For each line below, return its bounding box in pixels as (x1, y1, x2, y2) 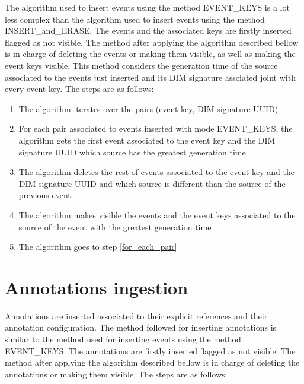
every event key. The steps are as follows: (5, 82, 154, 95)
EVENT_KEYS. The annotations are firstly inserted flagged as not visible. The (5, 344, 296, 357)
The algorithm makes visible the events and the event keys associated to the (18, 208, 296, 221)
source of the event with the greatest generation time (18, 220, 212, 233)
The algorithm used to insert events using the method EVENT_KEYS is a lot (5, 1, 290, 13)
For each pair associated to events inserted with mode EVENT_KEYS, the (18, 122, 293, 135)
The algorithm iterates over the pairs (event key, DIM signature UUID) (18, 102, 279, 115)
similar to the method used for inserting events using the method (5, 333, 241, 345)
